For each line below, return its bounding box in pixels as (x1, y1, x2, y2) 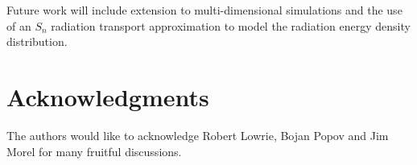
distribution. (6, 33, 68, 50)
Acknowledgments (6, 80, 209, 113)
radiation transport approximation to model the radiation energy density (51, 17, 411, 34)
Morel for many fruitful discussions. (6, 142, 182, 159)
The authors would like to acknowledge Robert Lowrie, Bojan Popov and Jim (6, 126, 389, 143)
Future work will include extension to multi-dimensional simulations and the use (6, 2, 403, 18)
